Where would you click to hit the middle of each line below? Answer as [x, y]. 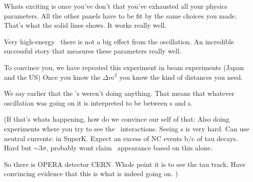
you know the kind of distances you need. [181, 77]
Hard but [18, 148]
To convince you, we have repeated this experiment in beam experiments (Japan [124, 67]
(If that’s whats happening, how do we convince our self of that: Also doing [117, 119]
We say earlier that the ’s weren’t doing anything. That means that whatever [119, 93]
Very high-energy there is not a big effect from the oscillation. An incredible [119, 41]
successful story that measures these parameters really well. [93, 51]
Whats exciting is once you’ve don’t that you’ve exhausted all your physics [116, 6]
